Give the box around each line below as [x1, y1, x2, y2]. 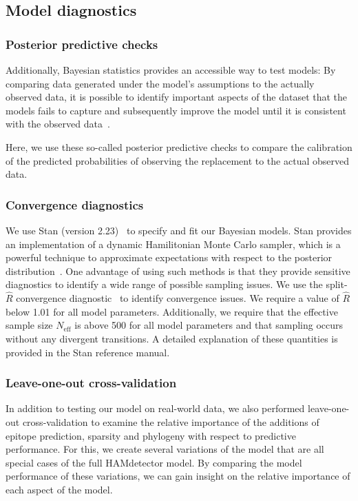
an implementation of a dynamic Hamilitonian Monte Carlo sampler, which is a [6, 236, 341, 251]
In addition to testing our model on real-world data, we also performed [6, 401, 305, 416]
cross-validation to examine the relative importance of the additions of [22, 414, 319, 429]
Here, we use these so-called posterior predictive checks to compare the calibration [6, 139, 352, 154]
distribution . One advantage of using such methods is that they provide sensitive [6, 263, 350, 278]
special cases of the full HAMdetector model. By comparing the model [6, 455, 302, 469]
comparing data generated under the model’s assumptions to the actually [6, 76, 315, 90]
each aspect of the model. [6, 482, 113, 496]
